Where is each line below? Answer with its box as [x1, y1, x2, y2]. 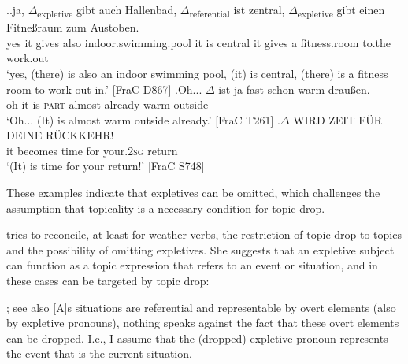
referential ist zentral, [189, 2, 285, 20]
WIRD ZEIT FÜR [293, 111, 383, 128]
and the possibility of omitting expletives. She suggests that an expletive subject [6, 241, 395, 258]
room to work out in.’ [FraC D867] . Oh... [6, 80, 202, 97]
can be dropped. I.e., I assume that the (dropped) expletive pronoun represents [6, 329, 388, 346]
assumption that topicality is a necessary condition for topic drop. [6, 199, 325, 216]
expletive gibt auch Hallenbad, [37, 2, 177, 20]
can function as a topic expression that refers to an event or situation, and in [6, 257, 378, 273]
